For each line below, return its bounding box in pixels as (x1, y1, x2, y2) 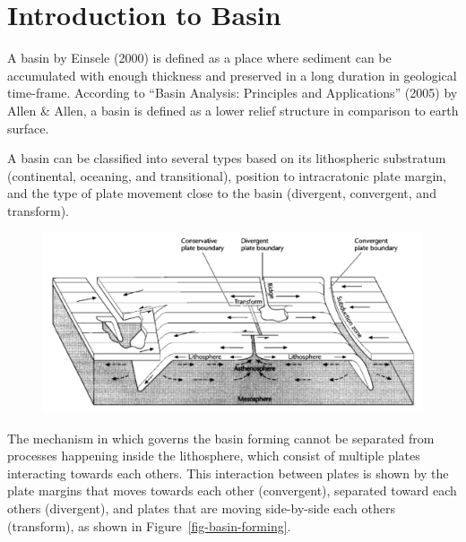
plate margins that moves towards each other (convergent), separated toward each (7, 481, 457, 500)
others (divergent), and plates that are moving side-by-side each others (7, 499, 395, 518)
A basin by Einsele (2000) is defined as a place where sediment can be (7, 48, 392, 67)
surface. (7, 118, 49, 137)
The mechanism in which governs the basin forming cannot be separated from (7, 428, 435, 447)
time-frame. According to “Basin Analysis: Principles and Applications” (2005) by (7, 83, 458, 102)
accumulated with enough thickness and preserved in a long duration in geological (7, 65, 457, 84)
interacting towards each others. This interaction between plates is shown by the (7, 463, 449, 482)
